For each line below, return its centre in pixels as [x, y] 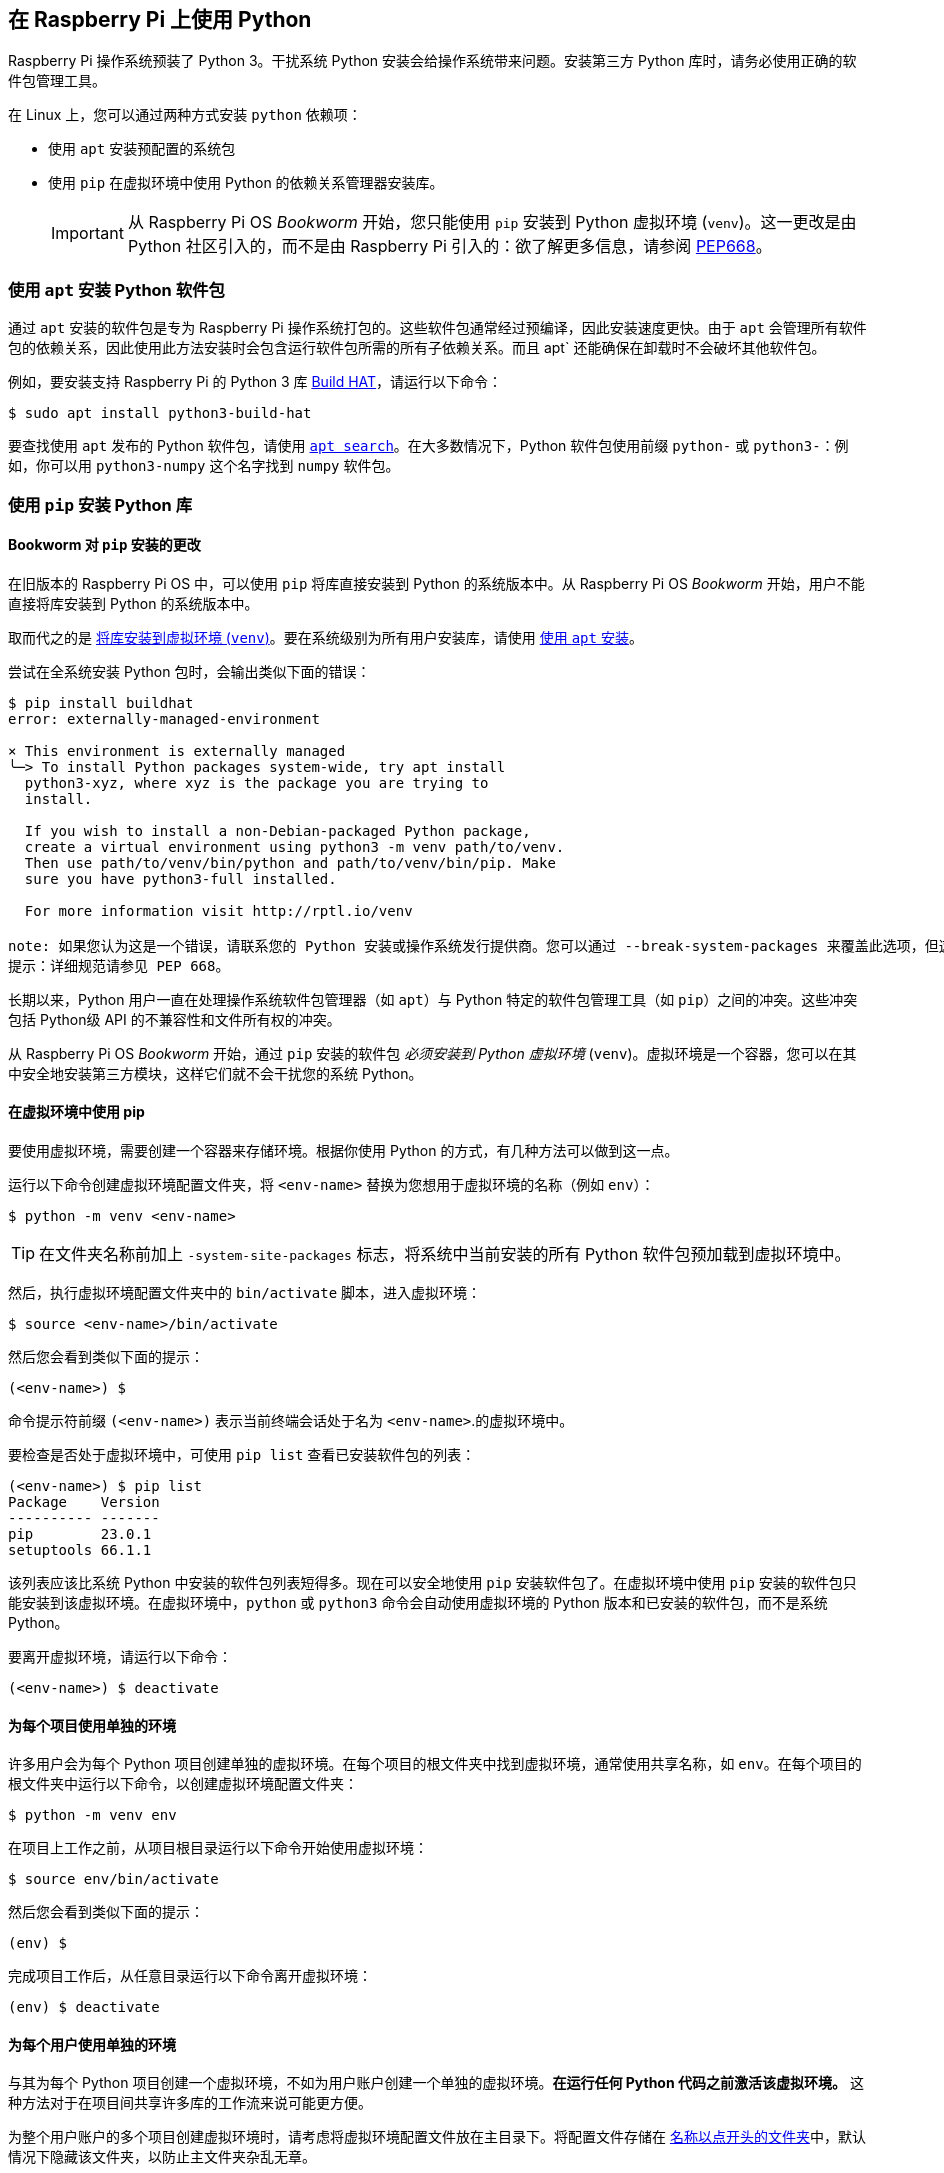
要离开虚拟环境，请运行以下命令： [120, 1656]
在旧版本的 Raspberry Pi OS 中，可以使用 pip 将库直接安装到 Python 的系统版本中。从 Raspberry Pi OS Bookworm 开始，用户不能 [436, 583]
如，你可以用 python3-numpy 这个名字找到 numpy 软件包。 [204, 466]
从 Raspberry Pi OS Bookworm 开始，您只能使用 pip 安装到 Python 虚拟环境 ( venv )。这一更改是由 [492, 222]
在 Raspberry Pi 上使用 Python [160, 19]
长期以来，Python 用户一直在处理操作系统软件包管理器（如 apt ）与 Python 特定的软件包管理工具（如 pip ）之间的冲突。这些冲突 [433, 999]
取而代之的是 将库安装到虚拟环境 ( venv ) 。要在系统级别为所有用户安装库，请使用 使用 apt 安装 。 [325, 637]
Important [87, 233]
